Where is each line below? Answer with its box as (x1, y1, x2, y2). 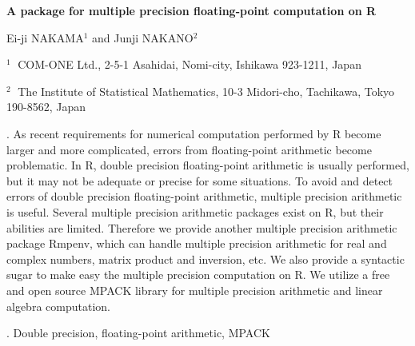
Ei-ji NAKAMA (6, 29, 84, 46)
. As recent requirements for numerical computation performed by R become (6, 125, 381, 141)
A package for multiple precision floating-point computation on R (6, 2, 377, 18)
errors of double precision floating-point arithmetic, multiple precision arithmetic (6, 188, 402, 205)
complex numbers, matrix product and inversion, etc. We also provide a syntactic (6, 250, 405, 267)
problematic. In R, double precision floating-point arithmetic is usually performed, (6, 157, 409, 173)
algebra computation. (6, 297, 110, 314)
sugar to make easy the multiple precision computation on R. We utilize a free (6, 266, 390, 283)
